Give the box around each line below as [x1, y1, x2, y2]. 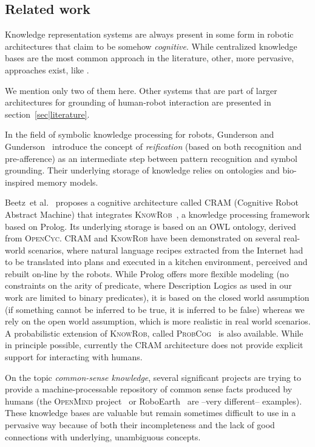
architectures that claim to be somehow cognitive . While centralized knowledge [5, 39, 297, 52]
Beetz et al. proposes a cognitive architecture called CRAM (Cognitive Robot [5, 196, 299, 209]
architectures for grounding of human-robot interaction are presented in [5, 96, 271, 109]
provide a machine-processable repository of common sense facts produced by [5, 383, 293, 395]
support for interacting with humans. [5, 351, 143, 363]
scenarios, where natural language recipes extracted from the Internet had [28, 243, 303, 256]
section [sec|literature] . [5, 107, 90, 120]
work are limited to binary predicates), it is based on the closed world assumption [5, 291, 310, 304]
